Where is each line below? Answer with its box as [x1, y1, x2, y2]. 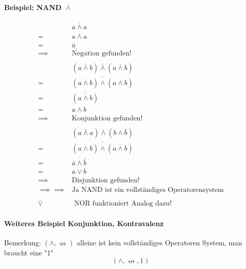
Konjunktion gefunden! [71, 115, 143, 122]
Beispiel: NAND [4, 2, 62, 12]
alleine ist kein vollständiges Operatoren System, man [76, 237, 242, 248]
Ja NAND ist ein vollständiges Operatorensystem [71, 186, 224, 194]
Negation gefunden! [71, 49, 132, 57]
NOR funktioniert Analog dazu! [74, 200, 172, 208]
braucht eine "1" [4, 247, 53, 257]
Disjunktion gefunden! [71, 177, 140, 184]
